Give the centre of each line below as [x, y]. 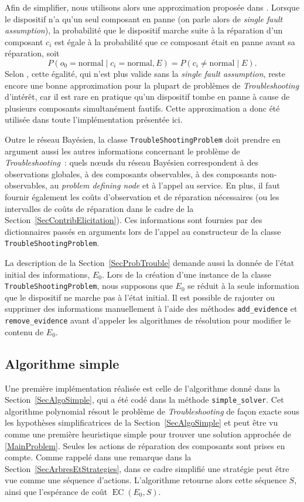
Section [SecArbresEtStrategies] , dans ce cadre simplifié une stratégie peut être [147, 468]
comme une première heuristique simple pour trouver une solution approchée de [148, 434]
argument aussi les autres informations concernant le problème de [122, 151]
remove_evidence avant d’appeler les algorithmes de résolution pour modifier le [148, 320]
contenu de [24, 331]
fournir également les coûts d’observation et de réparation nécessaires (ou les [142, 196]
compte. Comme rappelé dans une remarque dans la [98, 457]
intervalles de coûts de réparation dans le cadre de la [99, 208]
